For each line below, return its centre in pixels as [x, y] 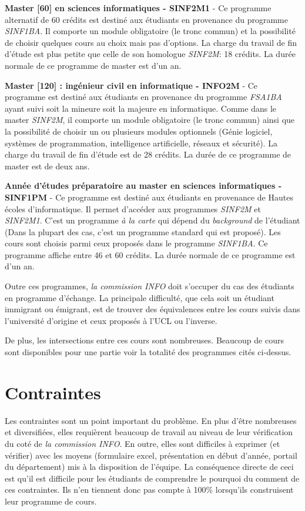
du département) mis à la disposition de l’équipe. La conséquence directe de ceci [149, 467]
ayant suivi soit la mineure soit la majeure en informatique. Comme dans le [141, 108]
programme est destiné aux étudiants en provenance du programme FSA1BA [143, 97]
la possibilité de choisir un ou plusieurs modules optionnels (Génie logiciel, [139, 131]
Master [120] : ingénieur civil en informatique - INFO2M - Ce [131, 85]
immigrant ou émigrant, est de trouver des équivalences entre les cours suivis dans [152, 309]
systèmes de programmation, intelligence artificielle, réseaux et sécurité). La [141, 143]
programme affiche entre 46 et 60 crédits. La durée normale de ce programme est [150, 254]
